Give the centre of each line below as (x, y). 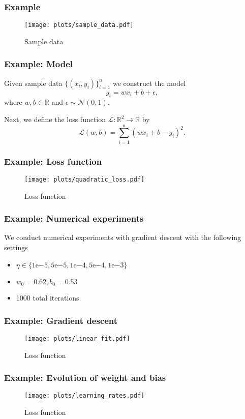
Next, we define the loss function (55, 119)
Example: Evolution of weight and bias (85, 378)
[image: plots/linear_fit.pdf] (77, 338)
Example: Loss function (53, 161)
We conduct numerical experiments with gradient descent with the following (123, 237)
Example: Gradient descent (61, 320)
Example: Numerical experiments (74, 218)
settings (16, 247)
